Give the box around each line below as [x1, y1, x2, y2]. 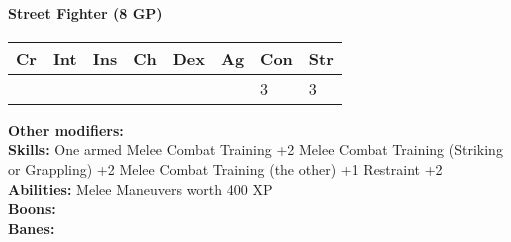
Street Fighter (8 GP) [8, 2, 163, 23]
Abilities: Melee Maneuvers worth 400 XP [8, 178, 273, 199]
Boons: [8, 198, 56, 219]
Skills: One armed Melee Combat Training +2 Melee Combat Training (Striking [8, 139, 503, 160]
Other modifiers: [8, 119, 124, 140]
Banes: [8, 217, 55, 238]
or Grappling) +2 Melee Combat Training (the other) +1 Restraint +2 [8, 158, 443, 179]
